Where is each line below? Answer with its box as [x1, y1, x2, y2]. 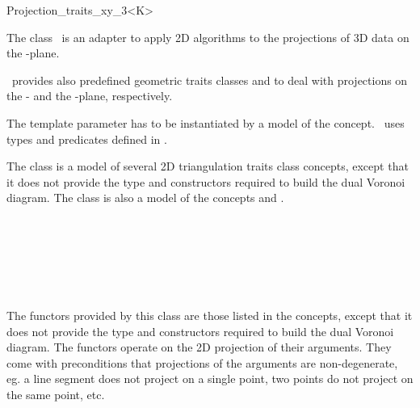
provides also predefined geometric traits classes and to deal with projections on [11, 71, 408, 88]
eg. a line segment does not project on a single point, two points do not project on [6, 370, 414, 387]
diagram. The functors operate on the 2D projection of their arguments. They [6, 339, 392, 355]
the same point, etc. [6, 385, 105, 402]
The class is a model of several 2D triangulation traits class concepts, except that [6, 158, 409, 175]
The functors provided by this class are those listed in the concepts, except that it [6, 306, 413, 323]
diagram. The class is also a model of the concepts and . [6, 189, 284, 206]
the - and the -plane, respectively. [6, 87, 173, 104]
